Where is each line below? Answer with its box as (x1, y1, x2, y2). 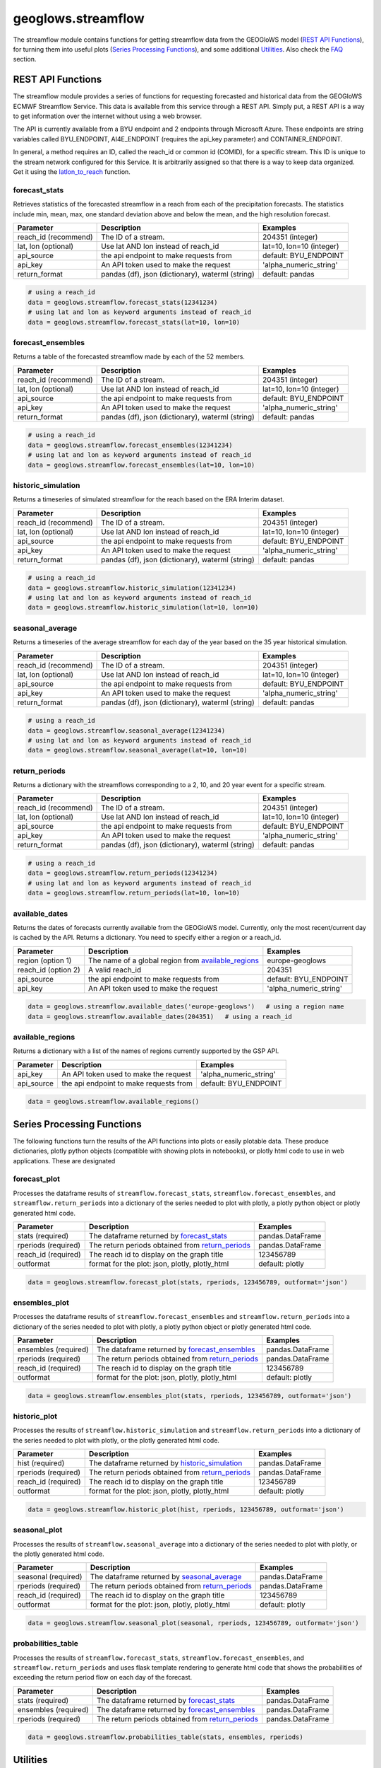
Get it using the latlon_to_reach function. (13, 167, 131, 176)
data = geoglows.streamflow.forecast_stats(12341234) (28, 298, 218, 306)
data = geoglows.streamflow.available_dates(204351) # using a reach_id (28, 1012, 293, 1020)
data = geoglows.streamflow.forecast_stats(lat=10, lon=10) (28, 318, 241, 326)
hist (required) (17, 1458, 65, 1468)
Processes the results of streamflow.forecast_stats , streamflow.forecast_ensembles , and (13, 1653, 305, 1662)
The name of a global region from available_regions (88, 955, 259, 965)
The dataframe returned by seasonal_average (90, 1572, 242, 1582)
